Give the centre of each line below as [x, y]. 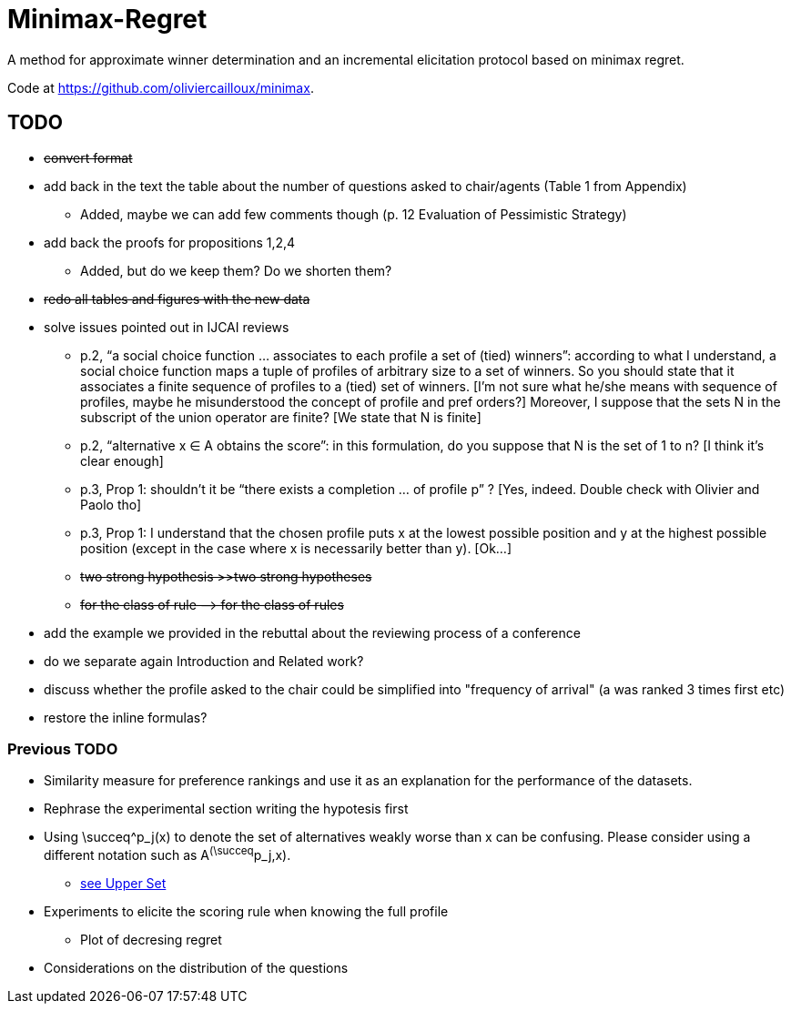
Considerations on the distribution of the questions [196, 968]
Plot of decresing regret [151, 940]
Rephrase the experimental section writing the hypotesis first [226, 809]
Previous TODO [63, 748]
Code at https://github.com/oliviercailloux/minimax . [161, 87]
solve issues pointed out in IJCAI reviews [167, 327]
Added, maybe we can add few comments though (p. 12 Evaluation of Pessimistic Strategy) [354, 214]
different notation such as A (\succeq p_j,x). [167, 854]
